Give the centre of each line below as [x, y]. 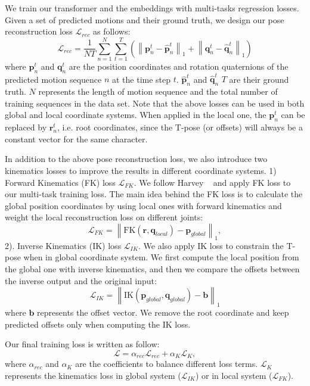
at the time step [142, 79]
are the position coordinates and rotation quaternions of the [179, 66]
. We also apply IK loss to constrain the [211, 245]
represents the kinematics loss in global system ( [93, 375]
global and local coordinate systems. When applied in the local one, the [136, 115]
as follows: [112, 31]
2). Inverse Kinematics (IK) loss [63, 245]
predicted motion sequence [53, 79]
